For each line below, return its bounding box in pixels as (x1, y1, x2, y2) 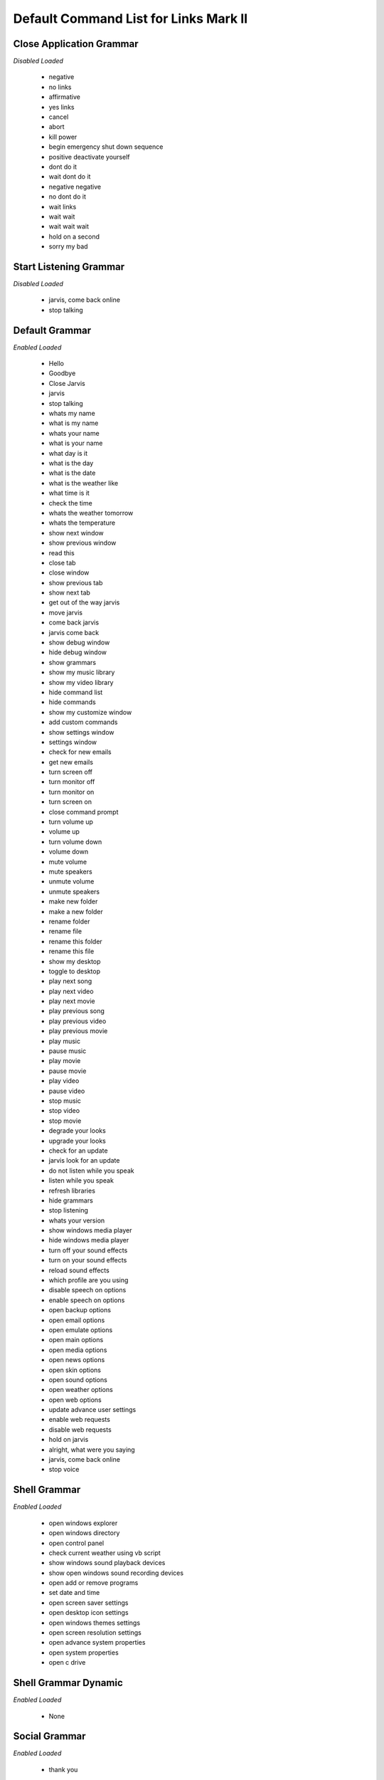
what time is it (48, 488, 90, 498)
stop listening (48, 1206, 89, 1215)
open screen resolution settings (48, 1628, 142, 1637)
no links (48, 83, 72, 91)
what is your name (48, 439, 103, 448)
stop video (48, 1106, 80, 1115)
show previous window (48, 538, 117, 548)
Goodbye (48, 369, 76, 377)
